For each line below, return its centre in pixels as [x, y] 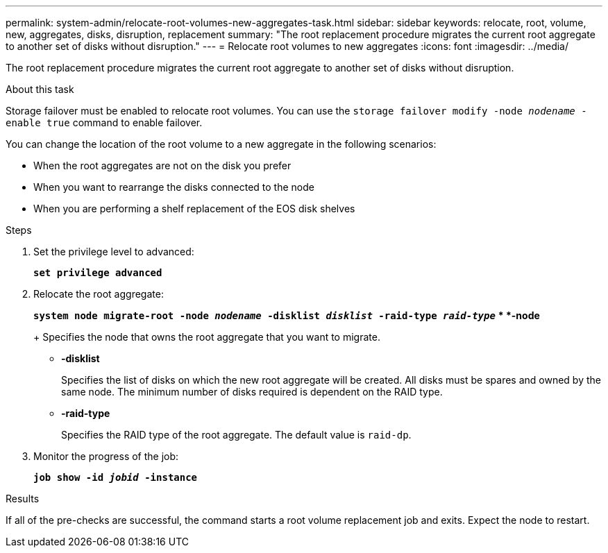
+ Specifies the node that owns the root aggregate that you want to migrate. [207, 337]
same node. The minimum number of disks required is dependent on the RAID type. [252, 392]
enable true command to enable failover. [104, 122]
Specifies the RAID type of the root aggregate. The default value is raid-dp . [236, 435]
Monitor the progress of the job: [106, 456]
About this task [40, 89]
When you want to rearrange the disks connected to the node [174, 187]
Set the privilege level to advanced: [114, 252]
